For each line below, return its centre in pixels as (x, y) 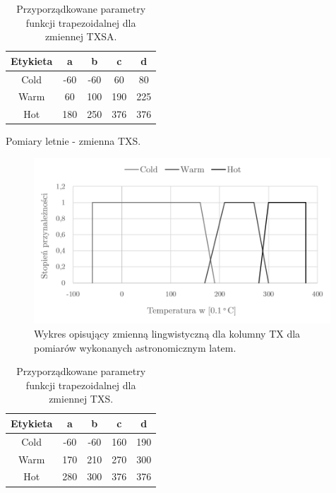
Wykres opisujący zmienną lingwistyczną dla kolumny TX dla (167, 333)
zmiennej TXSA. (81, 36)
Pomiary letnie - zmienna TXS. (73, 141)
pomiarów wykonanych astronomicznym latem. (135, 347)
